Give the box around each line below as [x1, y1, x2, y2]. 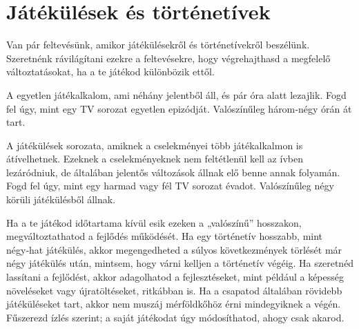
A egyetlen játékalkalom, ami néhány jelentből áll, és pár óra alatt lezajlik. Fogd [6, 87, 347, 102]
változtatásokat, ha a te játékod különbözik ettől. [6, 64, 215, 79]
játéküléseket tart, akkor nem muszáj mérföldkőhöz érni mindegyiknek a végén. [6, 297, 341, 311]
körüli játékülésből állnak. [6, 192, 116, 207]
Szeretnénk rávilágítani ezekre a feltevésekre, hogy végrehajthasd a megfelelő [6, 50, 331, 65]
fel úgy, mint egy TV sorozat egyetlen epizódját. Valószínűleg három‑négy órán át [6, 101, 352, 115]
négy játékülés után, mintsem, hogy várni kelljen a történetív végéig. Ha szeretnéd [6, 256, 354, 270]
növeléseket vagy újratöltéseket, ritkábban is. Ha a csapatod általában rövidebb [6, 283, 342, 297]
